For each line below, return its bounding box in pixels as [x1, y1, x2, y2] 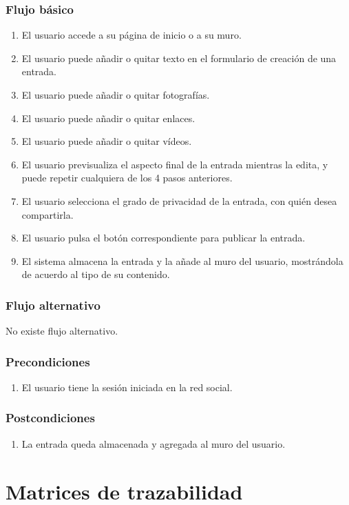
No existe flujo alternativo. [6, 324, 118, 338]
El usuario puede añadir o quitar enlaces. [21, 110, 195, 125]
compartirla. [21, 207, 74, 221]
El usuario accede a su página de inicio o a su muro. [21, 28, 242, 42]
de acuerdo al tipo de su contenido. [21, 267, 170, 281]
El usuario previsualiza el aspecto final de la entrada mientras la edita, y [21, 157, 328, 171]
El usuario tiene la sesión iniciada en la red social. [21, 379, 233, 394]
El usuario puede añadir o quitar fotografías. [21, 88, 210, 101]
